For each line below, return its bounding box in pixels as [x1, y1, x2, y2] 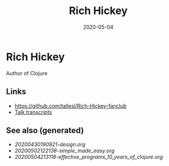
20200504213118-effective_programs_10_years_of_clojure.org [14, 154, 163, 161]
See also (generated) [6, 125, 84, 135]
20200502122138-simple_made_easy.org [14, 147, 115, 154]
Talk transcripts [14, 109, 53, 116]
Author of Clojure [6, 69, 48, 77]
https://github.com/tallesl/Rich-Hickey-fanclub [14, 102, 127, 109]
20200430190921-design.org [14, 141, 86, 148]
